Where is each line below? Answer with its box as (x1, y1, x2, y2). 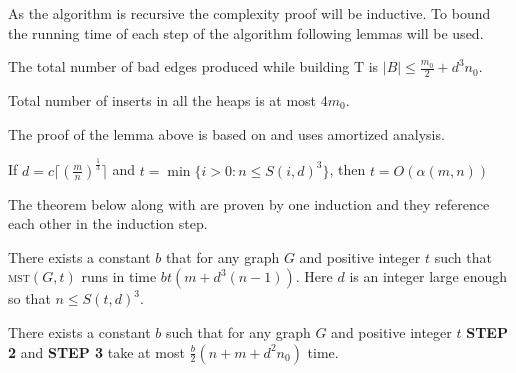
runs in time (81, 266, 157, 287)
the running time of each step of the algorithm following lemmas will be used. (8, 22, 484, 43)
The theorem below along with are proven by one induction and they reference (8, 193, 490, 214)
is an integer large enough (349, 266, 508, 287)
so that (8, 288, 51, 309)
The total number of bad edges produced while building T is (8, 56, 379, 77)
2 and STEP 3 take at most (8, 341, 185, 362)
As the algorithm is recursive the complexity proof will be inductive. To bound (8, 3, 491, 23)
